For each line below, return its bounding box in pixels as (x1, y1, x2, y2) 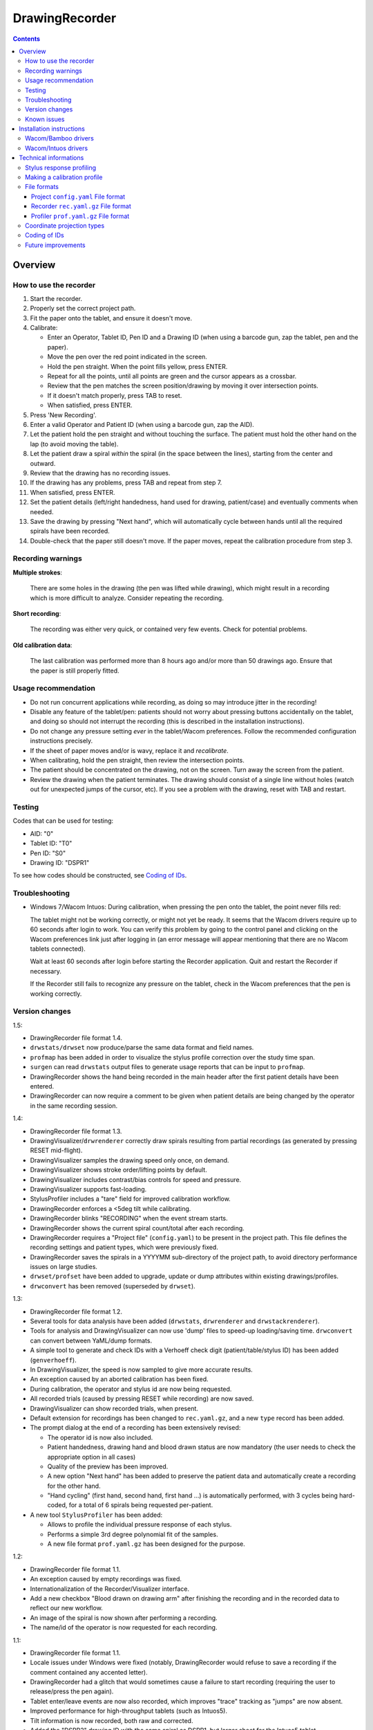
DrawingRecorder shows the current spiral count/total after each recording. (30, 1223, 245, 1232)
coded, (47, 1501, 68, 1509)
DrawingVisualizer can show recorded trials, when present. (30, 1404, 198, 1412)
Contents (12, 35, 41, 43)
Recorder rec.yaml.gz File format (31, 202, 131, 210)
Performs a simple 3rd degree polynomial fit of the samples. (47, 1530, 218, 1538)
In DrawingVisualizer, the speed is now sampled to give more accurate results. (30, 1365, 254, 1374)
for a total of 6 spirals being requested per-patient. (68, 1501, 213, 1509)
